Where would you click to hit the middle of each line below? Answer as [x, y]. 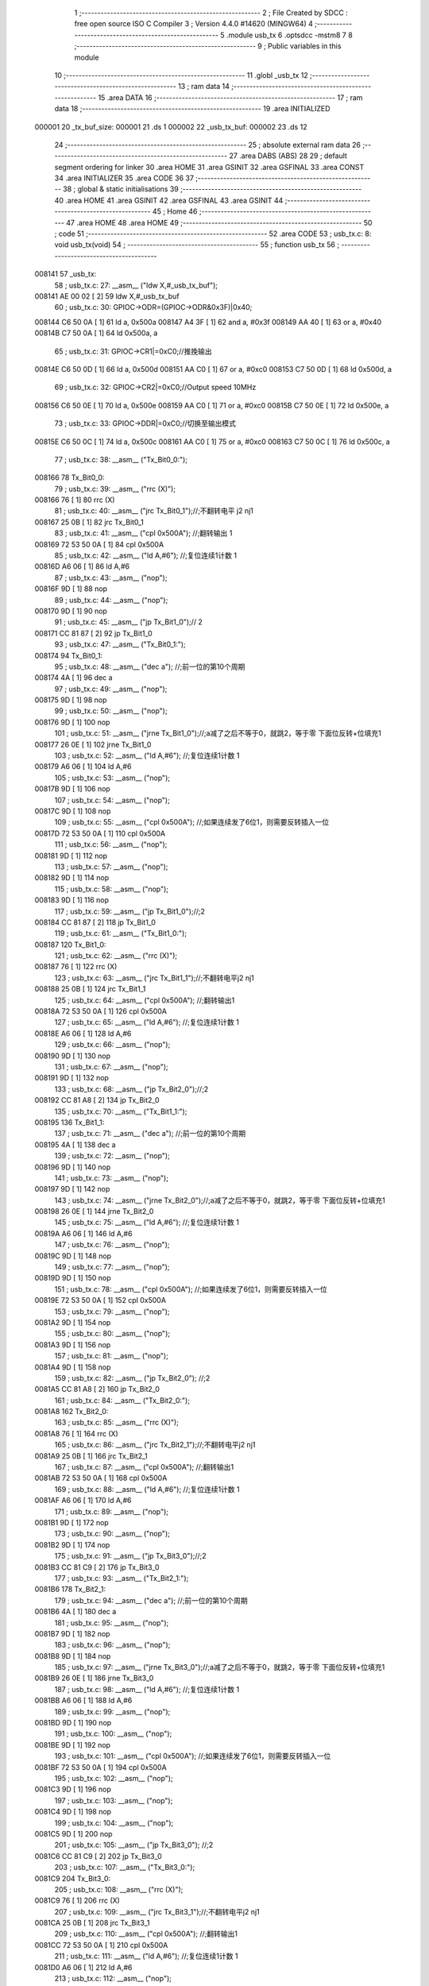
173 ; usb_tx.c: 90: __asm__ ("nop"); [112, 1534]
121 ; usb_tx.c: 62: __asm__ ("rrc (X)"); [116, 956]
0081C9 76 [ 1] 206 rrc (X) [77, 1901]
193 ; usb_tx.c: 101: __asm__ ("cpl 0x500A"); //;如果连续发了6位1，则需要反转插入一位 [193, 1756]
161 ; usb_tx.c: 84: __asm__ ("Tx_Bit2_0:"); [122, 1400]
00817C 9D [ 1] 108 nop [73, 811]
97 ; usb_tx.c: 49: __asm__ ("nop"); [111, 689]
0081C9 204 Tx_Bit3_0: [73, 1878]
